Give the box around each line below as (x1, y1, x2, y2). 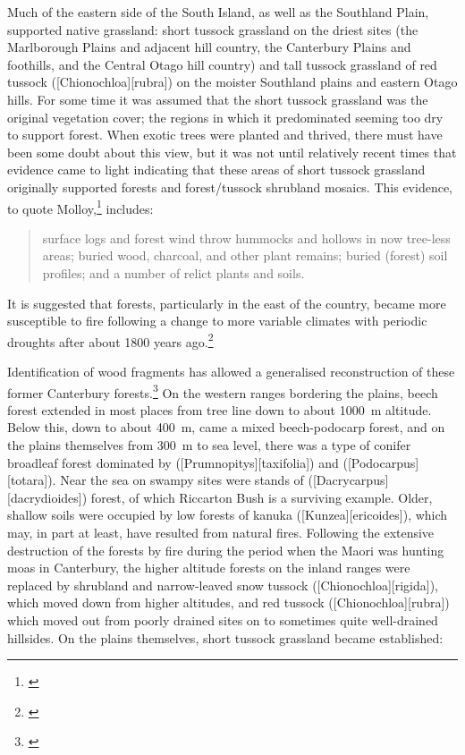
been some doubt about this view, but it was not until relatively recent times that (7, 142, 457, 161)
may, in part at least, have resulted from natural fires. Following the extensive (7, 523, 435, 541)
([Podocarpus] (342, 453, 419, 471)
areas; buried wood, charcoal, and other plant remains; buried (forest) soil (42, 246, 448, 265)
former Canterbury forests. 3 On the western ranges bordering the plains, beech (7, 380, 438, 402)
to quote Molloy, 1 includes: (7, 196, 154, 217)
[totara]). (7, 471, 56, 489)
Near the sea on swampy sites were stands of (60, 471, 304, 489)
